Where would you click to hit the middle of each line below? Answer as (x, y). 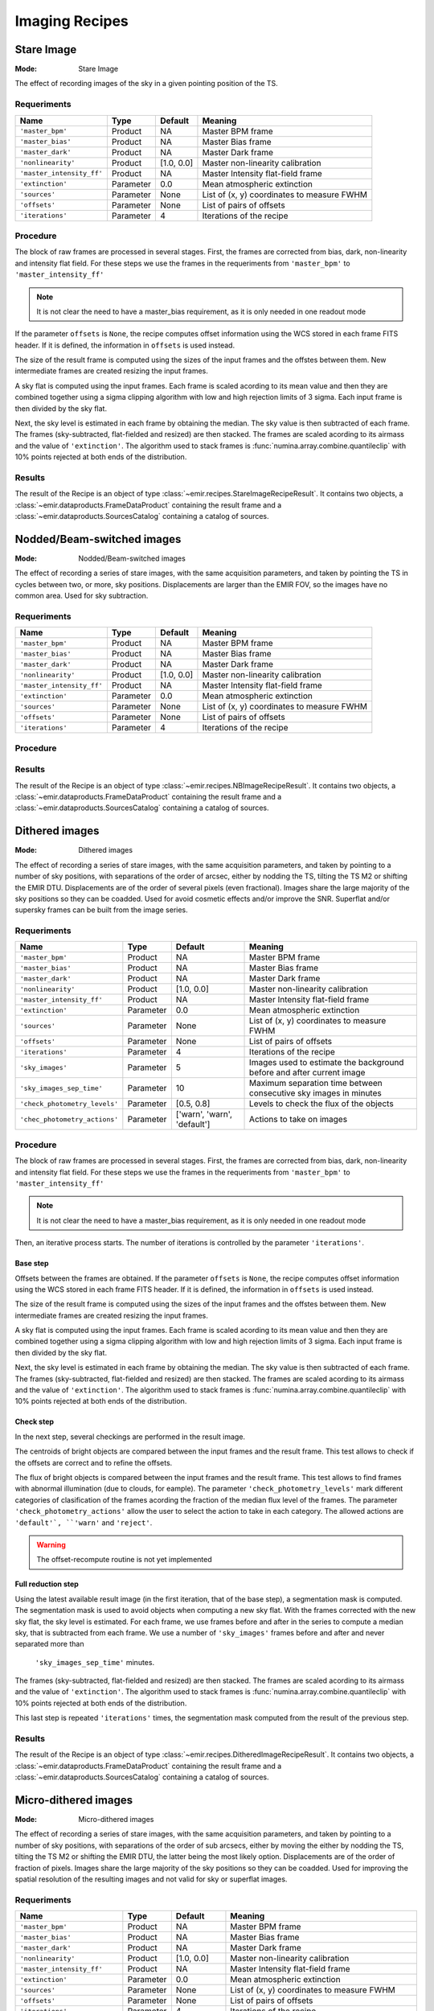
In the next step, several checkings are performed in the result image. (130, 1437)
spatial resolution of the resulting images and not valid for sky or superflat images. (151, 1879)
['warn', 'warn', (204, 1114)
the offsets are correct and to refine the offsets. (94, 1462)
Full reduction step (47, 1584)
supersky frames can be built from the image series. (101, 910)
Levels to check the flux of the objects (321, 1104)
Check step (35, 1422)
